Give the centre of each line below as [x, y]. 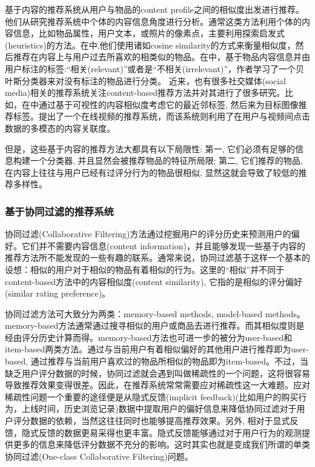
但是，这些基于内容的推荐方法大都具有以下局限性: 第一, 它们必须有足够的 [150, 148]
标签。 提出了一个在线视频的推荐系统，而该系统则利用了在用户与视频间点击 [161, 116]
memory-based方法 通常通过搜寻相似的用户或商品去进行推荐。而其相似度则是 [155, 325]
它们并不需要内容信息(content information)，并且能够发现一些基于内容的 [163, 245]
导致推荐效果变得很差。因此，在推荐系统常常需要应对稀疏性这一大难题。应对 [157, 385]
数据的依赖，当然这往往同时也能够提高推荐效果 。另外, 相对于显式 [160, 421]
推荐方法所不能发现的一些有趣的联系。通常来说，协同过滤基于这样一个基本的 [157, 257]
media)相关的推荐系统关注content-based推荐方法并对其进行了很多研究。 [145, 92]
